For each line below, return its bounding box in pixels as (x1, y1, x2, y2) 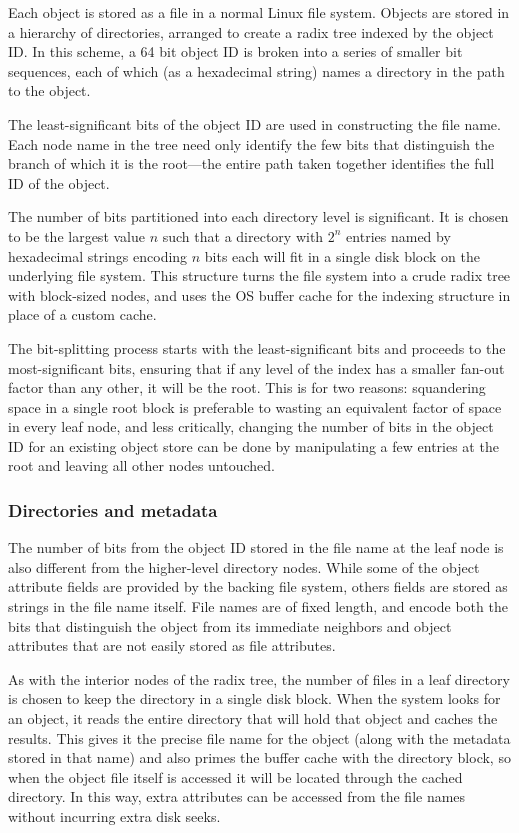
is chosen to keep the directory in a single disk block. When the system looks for (8, 688, 501, 709)
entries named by (346, 225, 451, 246)
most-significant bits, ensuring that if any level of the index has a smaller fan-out (8, 357, 505, 378)
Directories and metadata (8, 497, 218, 522)
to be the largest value (8, 225, 145, 246)
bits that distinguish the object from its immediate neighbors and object (8, 615, 452, 636)
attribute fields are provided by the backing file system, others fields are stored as (8, 576, 508, 597)
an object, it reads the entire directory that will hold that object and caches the (8, 708, 498, 729)
